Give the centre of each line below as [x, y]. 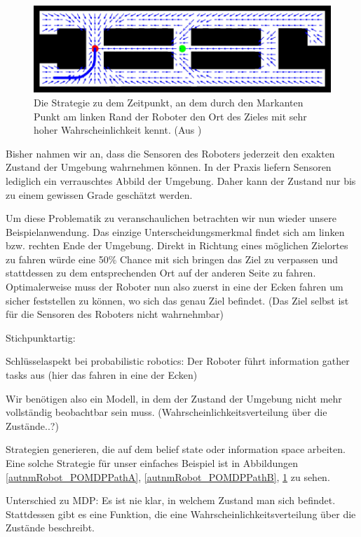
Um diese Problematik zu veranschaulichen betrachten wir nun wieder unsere [171, 218]
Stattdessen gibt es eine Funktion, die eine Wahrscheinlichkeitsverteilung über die [181, 514]
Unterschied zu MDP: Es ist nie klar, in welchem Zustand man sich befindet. [171, 500]
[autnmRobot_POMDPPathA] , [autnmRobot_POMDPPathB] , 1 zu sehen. [168, 476]
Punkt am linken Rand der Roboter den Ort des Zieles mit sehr [170, 116]
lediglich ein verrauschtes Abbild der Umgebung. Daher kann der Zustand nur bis [181, 180]
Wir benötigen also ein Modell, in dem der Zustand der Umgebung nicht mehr [174, 398]
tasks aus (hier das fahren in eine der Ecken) [102, 375]
